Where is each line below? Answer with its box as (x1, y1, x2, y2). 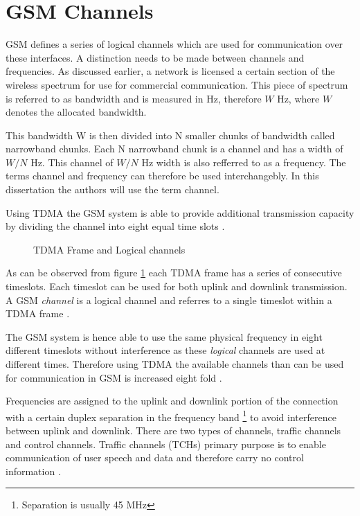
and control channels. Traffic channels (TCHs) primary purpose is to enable (6, 436, 326, 451)
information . (6, 463, 61, 478)
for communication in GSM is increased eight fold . (6, 370, 222, 384)
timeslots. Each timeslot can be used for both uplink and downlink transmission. (6, 279, 348, 294)
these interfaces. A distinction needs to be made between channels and (6, 50, 305, 64)
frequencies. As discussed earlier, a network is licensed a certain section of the (6, 64, 335, 78)
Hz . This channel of (30, 154, 114, 169)
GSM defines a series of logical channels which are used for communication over (6, 37, 343, 51)
